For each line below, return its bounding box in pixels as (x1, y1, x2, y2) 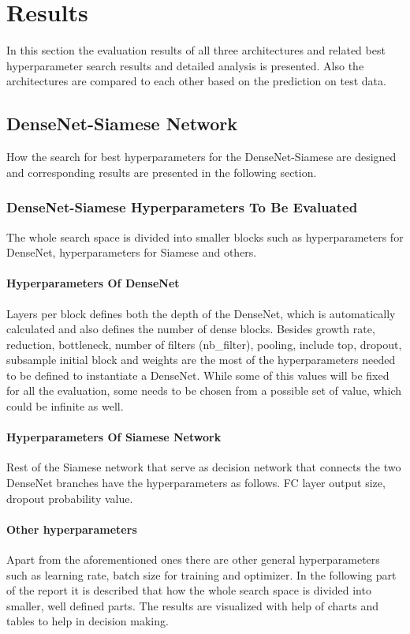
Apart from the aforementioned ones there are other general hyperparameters (6, 551, 380, 568)
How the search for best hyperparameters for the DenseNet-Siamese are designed (6, 148, 397, 165)
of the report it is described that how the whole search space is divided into (6, 582, 371, 598)
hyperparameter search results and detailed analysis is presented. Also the (6, 57, 364, 73)
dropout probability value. (6, 490, 133, 506)
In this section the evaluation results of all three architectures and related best (6, 42, 386, 58)
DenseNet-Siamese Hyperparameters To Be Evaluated (6, 197, 358, 217)
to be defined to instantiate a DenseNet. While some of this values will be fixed (6, 366, 389, 383)
